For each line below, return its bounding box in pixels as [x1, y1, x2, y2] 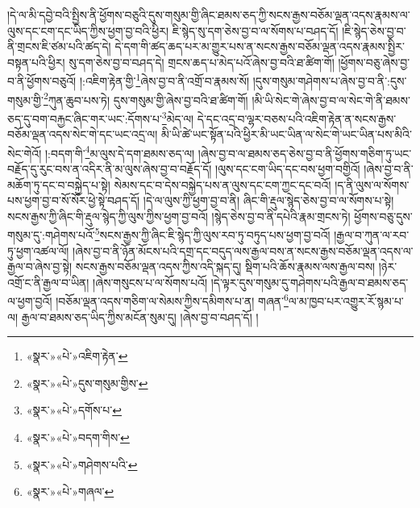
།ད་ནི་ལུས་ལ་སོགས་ [335, 176, 410, 193]
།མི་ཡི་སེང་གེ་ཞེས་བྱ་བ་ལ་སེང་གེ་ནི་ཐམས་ [252, 91, 410, 108]
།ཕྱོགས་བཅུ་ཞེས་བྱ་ [338, 53, 410, 70]
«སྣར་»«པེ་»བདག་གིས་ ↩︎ [26, 429, 130, 445]
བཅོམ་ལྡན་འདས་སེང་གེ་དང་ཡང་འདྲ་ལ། [7, 126, 158, 143]
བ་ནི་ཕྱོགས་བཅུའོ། [7, 73, 77, 90]
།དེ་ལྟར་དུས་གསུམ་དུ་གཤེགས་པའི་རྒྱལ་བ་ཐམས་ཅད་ [210, 273, 409, 290]
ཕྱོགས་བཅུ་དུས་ [354, 207, 413, 224]
